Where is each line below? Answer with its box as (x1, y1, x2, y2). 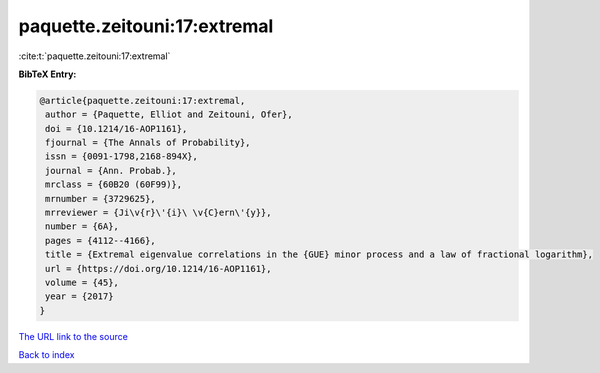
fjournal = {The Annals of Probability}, (45, 137, 251, 149)
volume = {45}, (45, 277, 120, 288)
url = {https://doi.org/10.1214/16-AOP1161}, (45, 263, 272, 274)
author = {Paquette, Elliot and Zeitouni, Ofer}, (45, 109, 294, 120)
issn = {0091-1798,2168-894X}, (45, 151, 199, 162)
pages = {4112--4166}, (45, 235, 157, 246)
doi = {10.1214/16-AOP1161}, (45, 123, 188, 134)
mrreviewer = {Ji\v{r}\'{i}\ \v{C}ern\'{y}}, (45, 207, 272, 219)
